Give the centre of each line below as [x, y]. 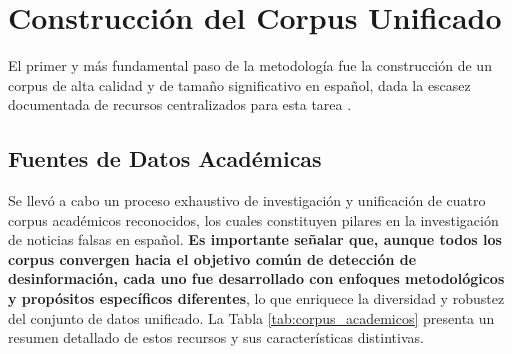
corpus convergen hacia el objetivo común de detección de [212, 258]
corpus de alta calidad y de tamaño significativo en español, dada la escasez [239, 84]
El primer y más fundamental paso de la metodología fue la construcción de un [250, 65]
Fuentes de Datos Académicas [165, 158]
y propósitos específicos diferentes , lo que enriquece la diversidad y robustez [256, 298]
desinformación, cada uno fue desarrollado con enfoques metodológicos [256, 278]
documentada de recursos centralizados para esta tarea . [180, 104]
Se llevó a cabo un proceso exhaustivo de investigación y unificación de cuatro [247, 200]
